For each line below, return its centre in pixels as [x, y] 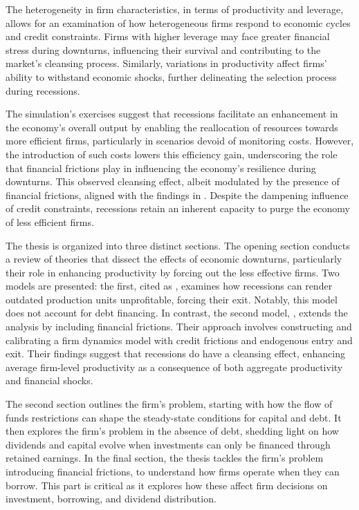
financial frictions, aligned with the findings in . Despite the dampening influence [177, 195]
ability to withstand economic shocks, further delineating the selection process [171, 76]
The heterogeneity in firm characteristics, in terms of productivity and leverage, [175, 9]
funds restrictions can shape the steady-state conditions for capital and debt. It [174, 417]
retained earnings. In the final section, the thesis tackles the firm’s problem [165, 458]
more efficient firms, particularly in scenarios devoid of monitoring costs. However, [180, 141]
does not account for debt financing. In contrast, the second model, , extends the [177, 313]
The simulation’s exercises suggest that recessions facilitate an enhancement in [172, 114]
